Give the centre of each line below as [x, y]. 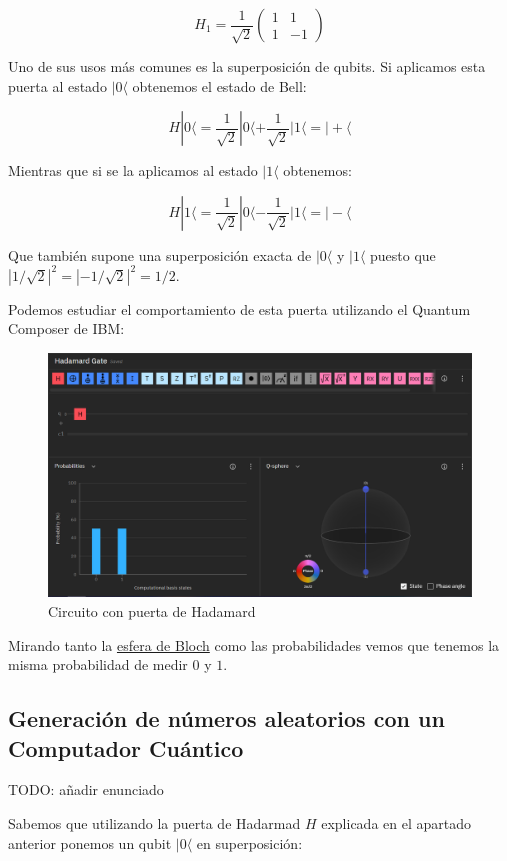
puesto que [402, 254]
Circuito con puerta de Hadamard [152, 610]
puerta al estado [57, 85]
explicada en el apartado [396, 822]
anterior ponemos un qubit [90, 842]
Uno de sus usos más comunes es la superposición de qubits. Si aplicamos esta [247, 66]
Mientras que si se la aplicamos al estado [133, 170]
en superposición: [249, 842]
